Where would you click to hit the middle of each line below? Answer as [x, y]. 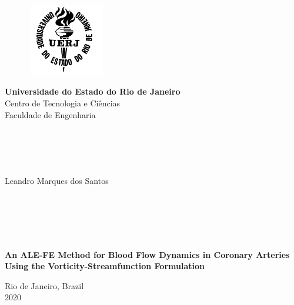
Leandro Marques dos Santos [57, 180]
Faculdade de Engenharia [50, 114]
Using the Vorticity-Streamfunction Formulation [105, 266]
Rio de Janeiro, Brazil [44, 285]
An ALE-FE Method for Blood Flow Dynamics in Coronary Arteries [147, 254]
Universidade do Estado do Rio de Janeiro [93, 91]
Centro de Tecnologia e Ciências [63, 103]
